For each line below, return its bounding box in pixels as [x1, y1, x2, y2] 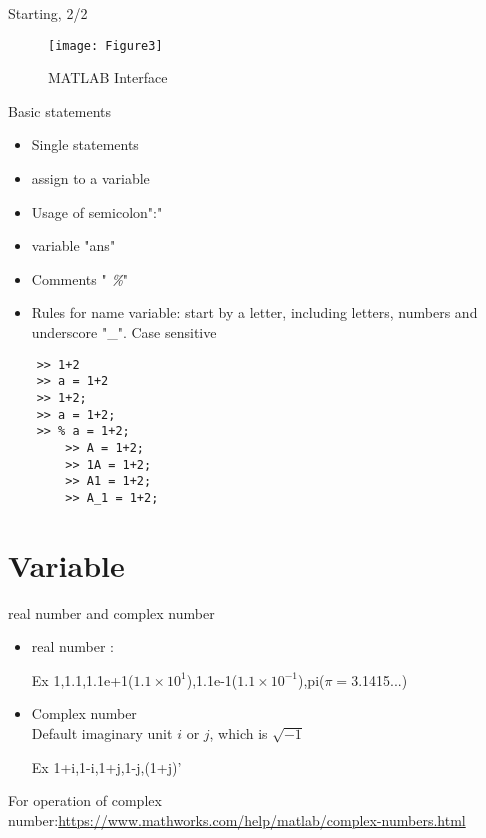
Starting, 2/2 [8, 3, 88, 23]
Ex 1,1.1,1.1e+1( [31, 669, 134, 690]
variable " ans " [31, 235, 116, 256]
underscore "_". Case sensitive [31, 322, 217, 342]
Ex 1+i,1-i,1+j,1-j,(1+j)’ [31, 756, 182, 777]
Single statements [31, 134, 139, 155]
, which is [209, 723, 268, 743]
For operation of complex [8, 790, 162, 811]
